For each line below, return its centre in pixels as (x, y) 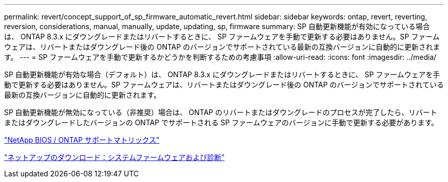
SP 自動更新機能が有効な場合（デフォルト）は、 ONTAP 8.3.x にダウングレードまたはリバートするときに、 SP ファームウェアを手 (222, 74)
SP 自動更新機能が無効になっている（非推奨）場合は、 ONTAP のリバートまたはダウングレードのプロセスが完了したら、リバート (221, 112)
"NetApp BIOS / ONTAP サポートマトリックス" (82, 140)
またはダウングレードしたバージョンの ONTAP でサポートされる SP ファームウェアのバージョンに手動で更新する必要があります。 (221, 122)
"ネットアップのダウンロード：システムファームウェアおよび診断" (115, 157)
